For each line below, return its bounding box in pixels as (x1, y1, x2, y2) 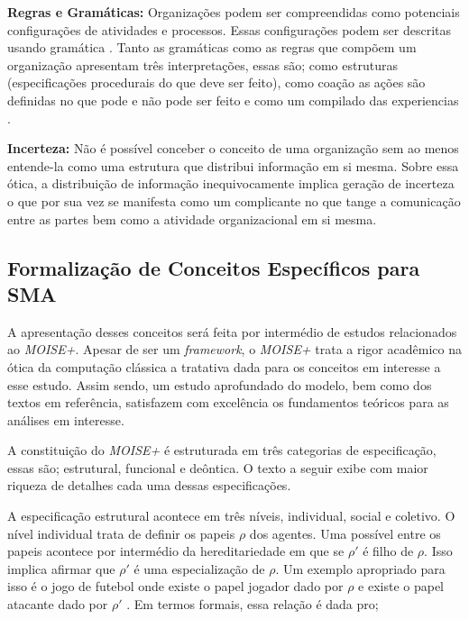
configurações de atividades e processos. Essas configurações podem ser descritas (7, 20, 452, 39)
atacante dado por (7, 595, 108, 614)
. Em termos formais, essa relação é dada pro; (126, 595, 379, 614)
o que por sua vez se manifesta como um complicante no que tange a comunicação (7, 191, 461, 210)
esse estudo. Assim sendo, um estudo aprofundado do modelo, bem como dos (7, 375, 432, 394)
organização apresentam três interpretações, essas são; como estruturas (7, 55, 398, 74)
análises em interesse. (7, 410, 124, 429)
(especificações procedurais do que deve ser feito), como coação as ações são (7, 73, 426, 92)
